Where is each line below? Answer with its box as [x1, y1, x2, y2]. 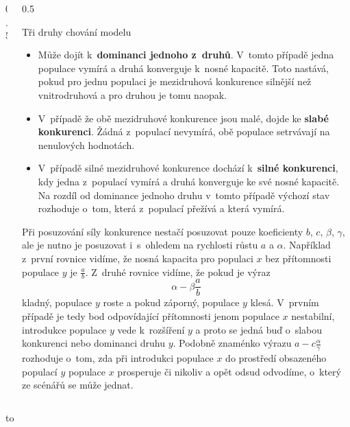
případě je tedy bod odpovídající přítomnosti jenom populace [22, 308, 279, 323]
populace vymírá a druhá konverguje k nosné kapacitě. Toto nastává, [38, 60, 329, 75]
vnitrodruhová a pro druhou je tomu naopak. [38, 87, 227, 102]
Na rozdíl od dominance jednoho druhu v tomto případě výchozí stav [38, 187, 330, 202]
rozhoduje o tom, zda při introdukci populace [22, 351, 214, 365]
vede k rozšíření [117, 322, 185, 336]
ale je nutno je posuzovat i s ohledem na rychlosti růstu [22, 238, 258, 252]
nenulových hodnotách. [38, 137, 135, 152]
